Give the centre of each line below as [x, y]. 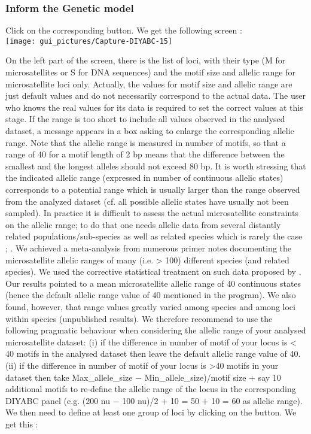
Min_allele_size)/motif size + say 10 [213, 377]
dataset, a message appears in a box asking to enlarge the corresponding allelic [150, 131]
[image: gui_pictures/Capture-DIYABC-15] [89, 41]
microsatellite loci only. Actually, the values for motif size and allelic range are [149, 84]
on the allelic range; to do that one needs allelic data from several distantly [143, 224]
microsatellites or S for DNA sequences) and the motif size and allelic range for [150, 72]
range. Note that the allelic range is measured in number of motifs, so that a [146, 142]
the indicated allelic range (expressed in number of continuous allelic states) [144, 177]
